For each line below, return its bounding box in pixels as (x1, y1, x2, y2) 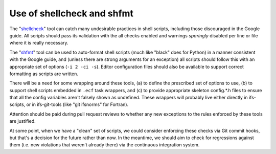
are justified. (9, 118, 36, 124)
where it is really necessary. (9, 40, 68, 46)
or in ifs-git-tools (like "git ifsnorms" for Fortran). (26, 101, 129, 107)
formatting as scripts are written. (9, 71, 79, 77)
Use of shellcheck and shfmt (9, 8, 134, 19)
